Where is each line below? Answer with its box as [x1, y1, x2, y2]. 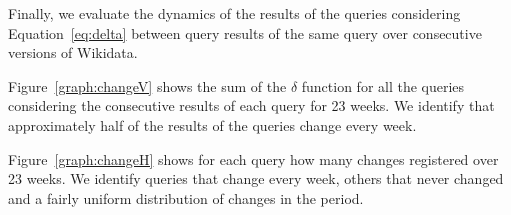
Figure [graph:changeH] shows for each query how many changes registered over [8, 148, 499, 169]
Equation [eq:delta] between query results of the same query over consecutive [8, 22, 482, 43]
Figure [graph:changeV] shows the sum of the [8, 75, 287, 96]
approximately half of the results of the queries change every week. [8, 114, 417, 135]
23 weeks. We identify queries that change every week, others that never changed [8, 168, 504, 189]
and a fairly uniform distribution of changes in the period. [8, 187, 364, 208]
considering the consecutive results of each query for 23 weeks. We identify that [8, 95, 495, 116]
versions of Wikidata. [8, 42, 138, 63]
